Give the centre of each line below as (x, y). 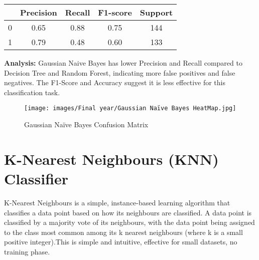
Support (156, 12)
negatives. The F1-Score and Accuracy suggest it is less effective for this (115, 82)
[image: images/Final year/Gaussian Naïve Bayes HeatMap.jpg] (130, 108)
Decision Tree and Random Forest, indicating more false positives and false (120, 72)
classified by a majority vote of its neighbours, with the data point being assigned (129, 222)
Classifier (36, 178)
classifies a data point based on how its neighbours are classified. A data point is (128, 212)
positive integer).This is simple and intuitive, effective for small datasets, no (121, 242)
